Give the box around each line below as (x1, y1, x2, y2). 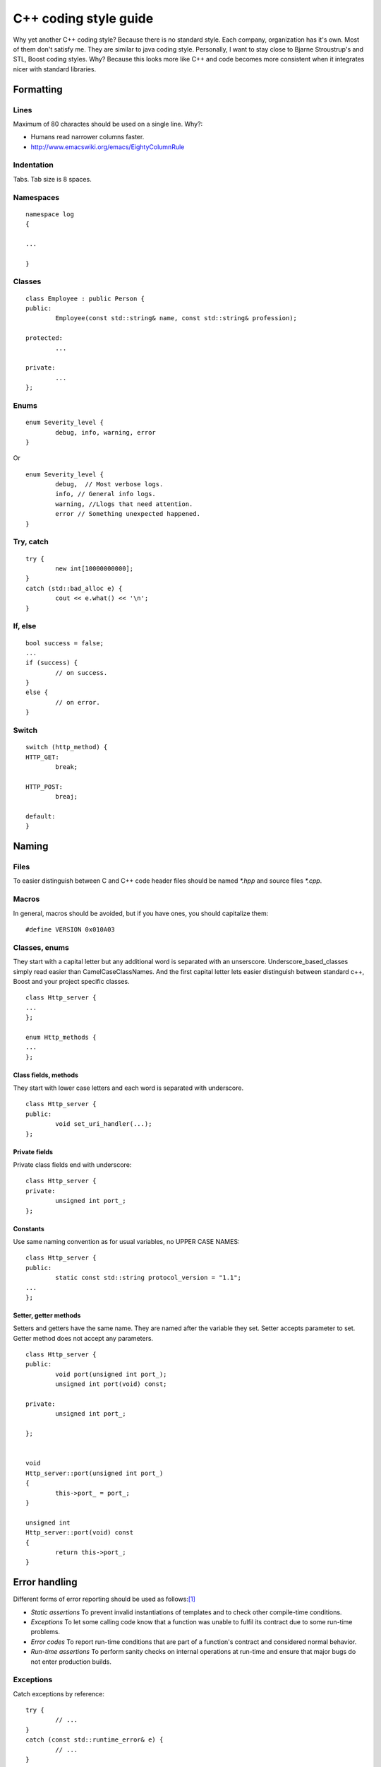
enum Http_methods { (25, 1033, 97, 1041)
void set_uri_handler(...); (55, 1120, 152, 1128)
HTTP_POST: (25, 782, 64, 791)
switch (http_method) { (25, 743, 108, 751)
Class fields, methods (13, 1071, 79, 1079)
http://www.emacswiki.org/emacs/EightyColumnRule (30, 142, 185, 151)
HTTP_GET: (25, 753, 59, 761)
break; (55, 763, 78, 770)
